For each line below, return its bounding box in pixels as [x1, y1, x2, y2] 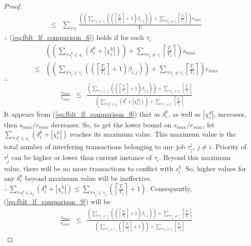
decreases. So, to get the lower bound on [51, 119, 172, 129]
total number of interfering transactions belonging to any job [4, 141, 185, 152]
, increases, [214, 108, 247, 119]
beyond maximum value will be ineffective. [25, 173, 152, 183]
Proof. [4, 1, 22, 11]
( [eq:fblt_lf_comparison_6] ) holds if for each [9, 32, 144, 42]
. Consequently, [146, 183, 192, 193]
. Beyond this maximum [159, 152, 231, 162]
